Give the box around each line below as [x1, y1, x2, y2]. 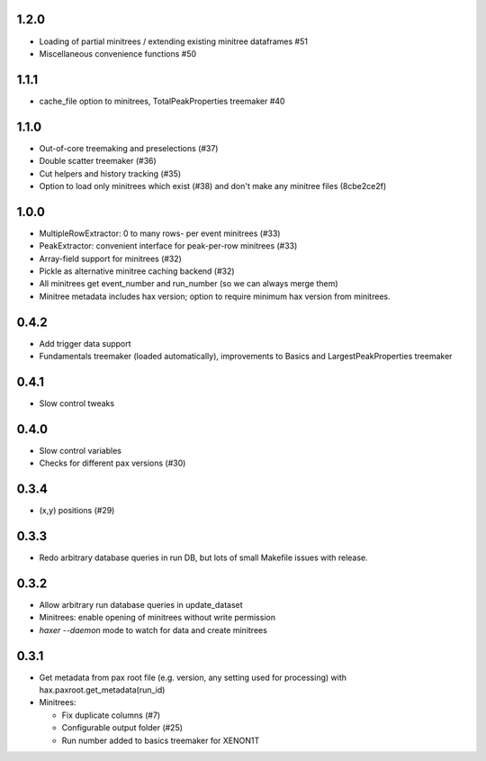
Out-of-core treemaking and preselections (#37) [39, 142, 219, 153]
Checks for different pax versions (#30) [39, 458, 186, 468]
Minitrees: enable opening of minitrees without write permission [39, 612, 276, 623]
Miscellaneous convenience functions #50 [39, 48, 197, 59]
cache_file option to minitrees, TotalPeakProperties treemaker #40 [39, 95, 285, 106]
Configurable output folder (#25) [61, 722, 184, 733]
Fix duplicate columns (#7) [61, 710, 161, 720]
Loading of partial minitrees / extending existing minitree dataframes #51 [39, 36, 308, 47]
